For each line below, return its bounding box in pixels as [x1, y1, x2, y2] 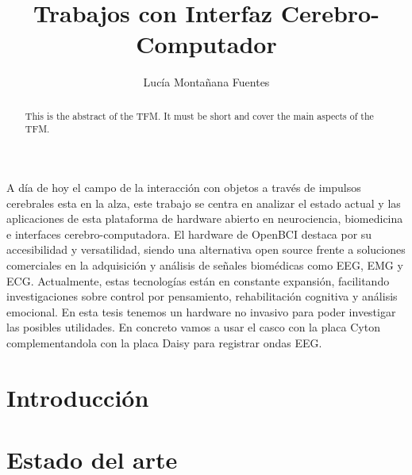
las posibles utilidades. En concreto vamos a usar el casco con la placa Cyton [6, 319, 380, 335]
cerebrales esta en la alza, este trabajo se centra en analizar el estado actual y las [6, 194, 401, 211]
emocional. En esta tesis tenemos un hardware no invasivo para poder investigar [6, 303, 396, 320]
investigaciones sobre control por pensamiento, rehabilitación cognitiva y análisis [6, 288, 398, 305]
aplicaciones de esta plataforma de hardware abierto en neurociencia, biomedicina [6, 210, 403, 227]
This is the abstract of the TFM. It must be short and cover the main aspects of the [25, 109, 374, 122]
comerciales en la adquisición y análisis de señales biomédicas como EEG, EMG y [6, 256, 403, 273]
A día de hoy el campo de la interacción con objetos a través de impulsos [6, 179, 361, 196]
